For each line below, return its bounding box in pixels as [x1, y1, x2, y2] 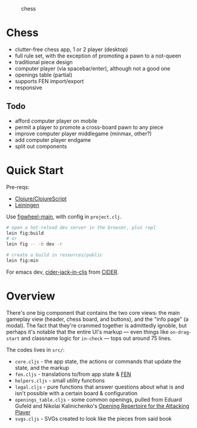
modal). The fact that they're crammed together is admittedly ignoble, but [6, 321, 187, 329]
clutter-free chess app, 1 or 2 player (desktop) [14, 45, 128, 53]
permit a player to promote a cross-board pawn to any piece [14, 123, 164, 130]
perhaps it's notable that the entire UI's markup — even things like [6, 328, 169, 335]
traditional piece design [14, 58, 73, 65]
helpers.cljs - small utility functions [14, 377, 105, 384]
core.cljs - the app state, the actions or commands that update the [14, 357, 181, 365]
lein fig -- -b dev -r [6, 241, 63, 247]
